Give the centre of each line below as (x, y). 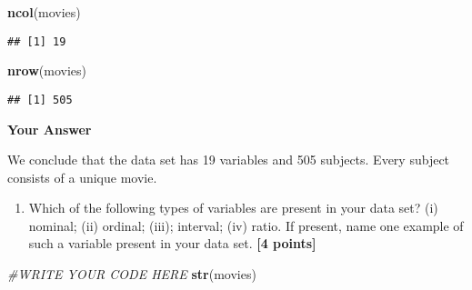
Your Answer (50, 129)
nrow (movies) (47, 70)
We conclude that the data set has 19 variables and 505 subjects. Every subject (229, 160)
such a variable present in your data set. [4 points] (172, 243)
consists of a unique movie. (82, 177)
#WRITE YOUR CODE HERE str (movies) (132, 274)
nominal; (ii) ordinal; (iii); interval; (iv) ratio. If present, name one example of (246, 225)
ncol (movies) (44, 12)
